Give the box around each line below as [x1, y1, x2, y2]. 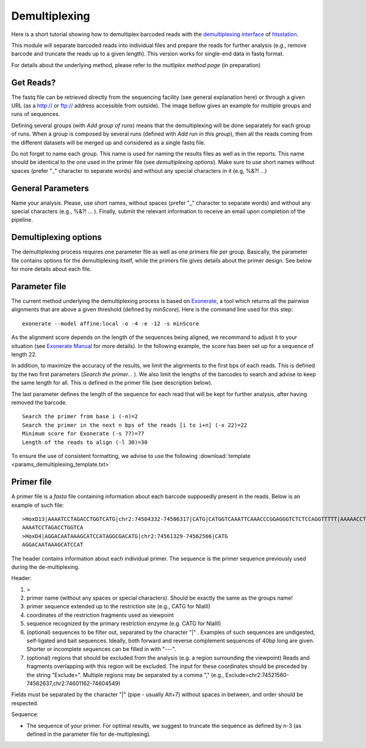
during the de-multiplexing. [11, 563, 80, 570]
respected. [11, 699, 39, 706]
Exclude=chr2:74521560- [225, 671, 289, 678]
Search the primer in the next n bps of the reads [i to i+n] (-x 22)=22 [22, 421, 248, 429]
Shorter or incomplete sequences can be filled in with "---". [26, 645, 176, 653]
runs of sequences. [11, 111, 60, 118]
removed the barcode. [11, 399, 67, 406]
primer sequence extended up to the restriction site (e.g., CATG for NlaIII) [26, 603, 210, 610]
